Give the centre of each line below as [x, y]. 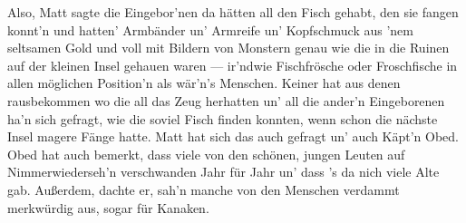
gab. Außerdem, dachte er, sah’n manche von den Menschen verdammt [204, 189]
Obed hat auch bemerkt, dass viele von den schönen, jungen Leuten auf [206, 154]
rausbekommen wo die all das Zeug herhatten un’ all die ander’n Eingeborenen [226, 100]
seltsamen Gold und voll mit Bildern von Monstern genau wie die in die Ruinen [228, 48]
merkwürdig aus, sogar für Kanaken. [108, 207]
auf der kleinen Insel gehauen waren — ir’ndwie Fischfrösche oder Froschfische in [233, 65]
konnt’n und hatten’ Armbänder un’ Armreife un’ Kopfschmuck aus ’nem [210, 29]
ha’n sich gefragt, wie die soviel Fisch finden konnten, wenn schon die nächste [223, 118]
